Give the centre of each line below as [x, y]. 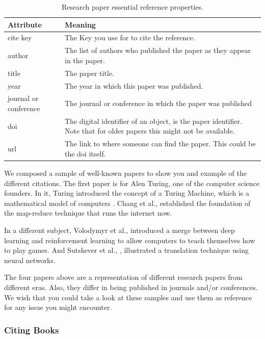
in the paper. [85, 60]
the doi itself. [85, 153]
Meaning [80, 24]
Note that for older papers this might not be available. [150, 131]
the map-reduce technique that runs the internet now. [88, 213]
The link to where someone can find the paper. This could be [160, 144]
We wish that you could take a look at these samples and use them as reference [128, 297]
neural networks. [30, 260]
